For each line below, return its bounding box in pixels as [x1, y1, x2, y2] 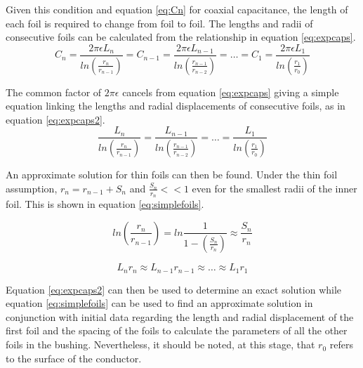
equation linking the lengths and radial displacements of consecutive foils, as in [6, 98, 345, 113]
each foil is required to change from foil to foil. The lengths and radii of [6, 15, 313, 30]
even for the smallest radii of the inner [192, 180, 357, 195]
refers [329, 337, 353, 352]
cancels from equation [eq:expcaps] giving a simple [122, 84, 339, 99]
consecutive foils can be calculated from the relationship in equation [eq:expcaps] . [6, 29, 356, 44]
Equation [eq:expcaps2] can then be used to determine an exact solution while [6, 282, 342, 296]
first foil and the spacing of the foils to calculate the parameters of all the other [6, 323, 348, 338]
